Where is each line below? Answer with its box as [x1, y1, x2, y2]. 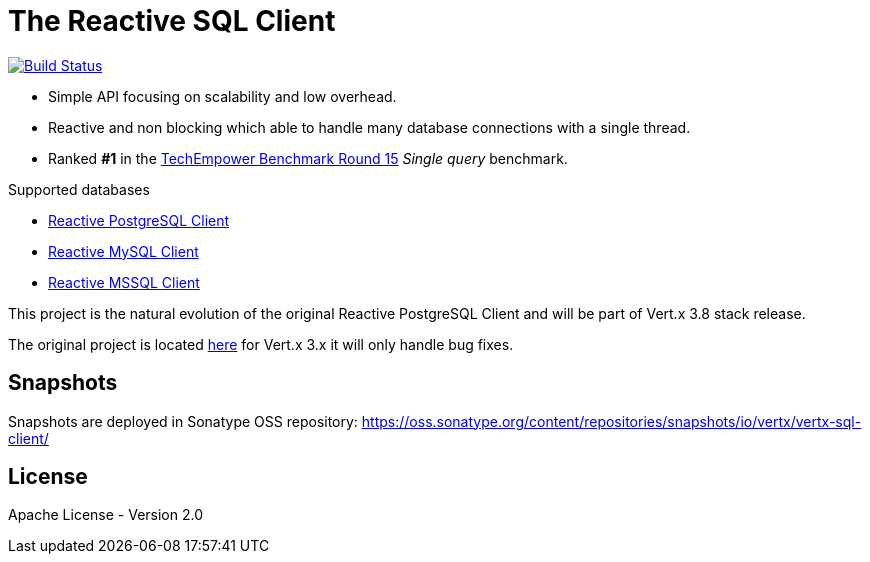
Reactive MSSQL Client [48, 273, 200, 291]
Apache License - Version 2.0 [8, 506, 204, 524]
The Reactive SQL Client [8, 4, 336, 38]
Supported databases [8, 180, 150, 198]
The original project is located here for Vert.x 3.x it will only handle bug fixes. [8, 335, 514, 353]
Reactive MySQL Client [48, 242, 199, 260]
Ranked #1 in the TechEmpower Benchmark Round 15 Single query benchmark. [48, 149, 568, 167]
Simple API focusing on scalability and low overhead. [48, 87, 397, 105]
